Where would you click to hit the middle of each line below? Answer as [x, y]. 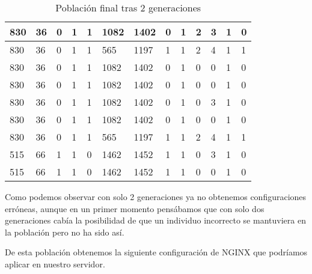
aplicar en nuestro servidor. [55, 263]
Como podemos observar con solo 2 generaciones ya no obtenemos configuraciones [156, 196]
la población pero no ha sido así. [65, 232]
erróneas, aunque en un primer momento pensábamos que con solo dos [135, 208]
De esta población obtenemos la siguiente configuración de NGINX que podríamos [156, 252]
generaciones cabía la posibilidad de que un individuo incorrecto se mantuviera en [155, 220]
